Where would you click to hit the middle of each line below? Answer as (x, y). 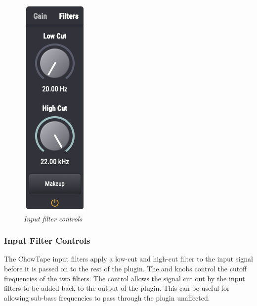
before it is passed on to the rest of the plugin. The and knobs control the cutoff (126, 268)
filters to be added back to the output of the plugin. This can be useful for (117, 288)
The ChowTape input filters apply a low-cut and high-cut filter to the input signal (128, 259)
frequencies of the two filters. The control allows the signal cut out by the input (125, 278)
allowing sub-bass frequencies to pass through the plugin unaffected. (107, 297)
